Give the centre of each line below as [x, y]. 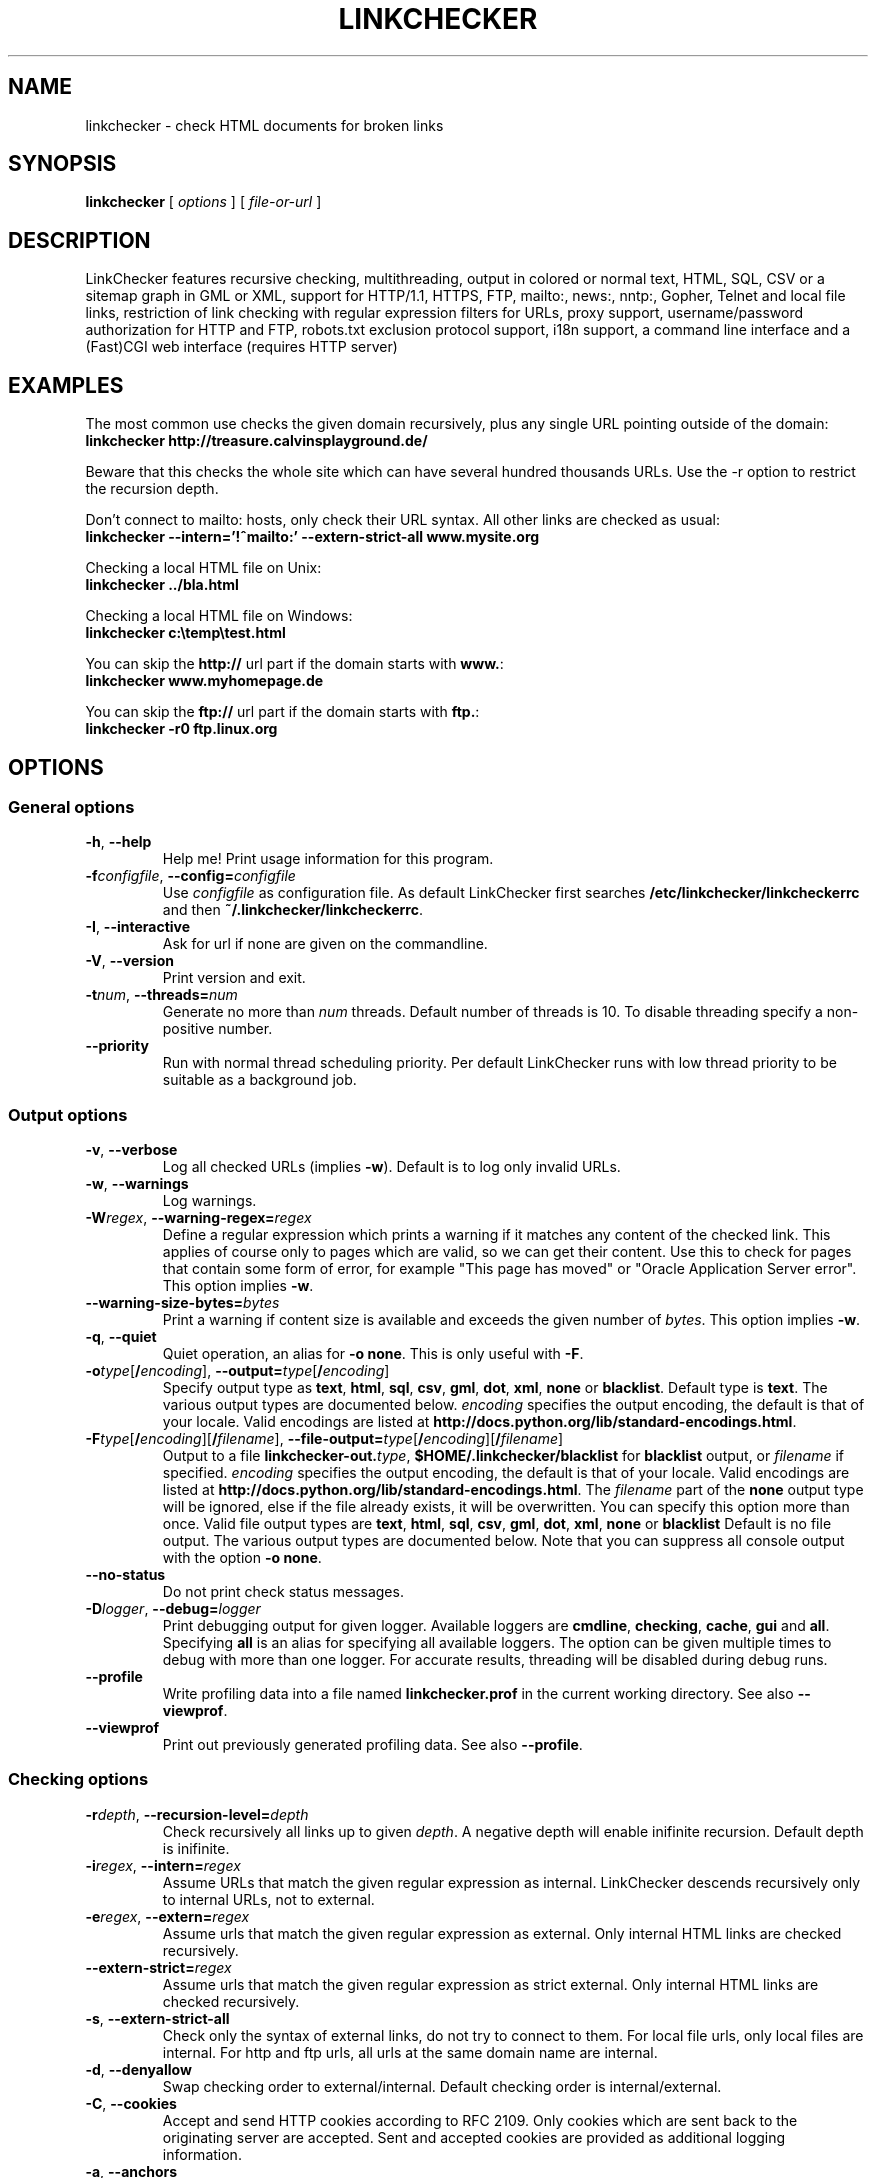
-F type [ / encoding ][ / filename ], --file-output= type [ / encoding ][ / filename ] [324, 1439]
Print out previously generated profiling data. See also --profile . [372, 1745]
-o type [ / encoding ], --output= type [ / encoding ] [237, 1371]
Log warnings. [209, 1201]
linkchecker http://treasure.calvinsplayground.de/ [256, 441]
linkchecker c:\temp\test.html [185, 633]
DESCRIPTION [79, 240]
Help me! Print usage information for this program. [328, 859]
